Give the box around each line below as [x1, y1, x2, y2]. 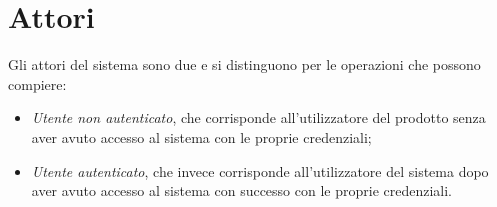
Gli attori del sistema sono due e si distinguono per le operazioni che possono [8, 54, 481, 75]
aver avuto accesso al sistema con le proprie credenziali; [31, 126, 372, 147]
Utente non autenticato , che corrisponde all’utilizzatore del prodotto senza [31, 107, 486, 128]
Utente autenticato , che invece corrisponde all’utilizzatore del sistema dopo [31, 160, 489, 181]
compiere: [8, 73, 67, 94]
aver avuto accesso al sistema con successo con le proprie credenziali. [31, 180, 453, 201]
